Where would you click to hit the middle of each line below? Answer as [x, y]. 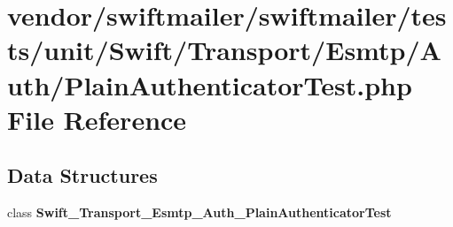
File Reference [97, 119]
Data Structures [82, 175]
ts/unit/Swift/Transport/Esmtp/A [224, 50]
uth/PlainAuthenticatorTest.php [210, 84]
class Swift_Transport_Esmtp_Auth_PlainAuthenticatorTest [199, 212]
